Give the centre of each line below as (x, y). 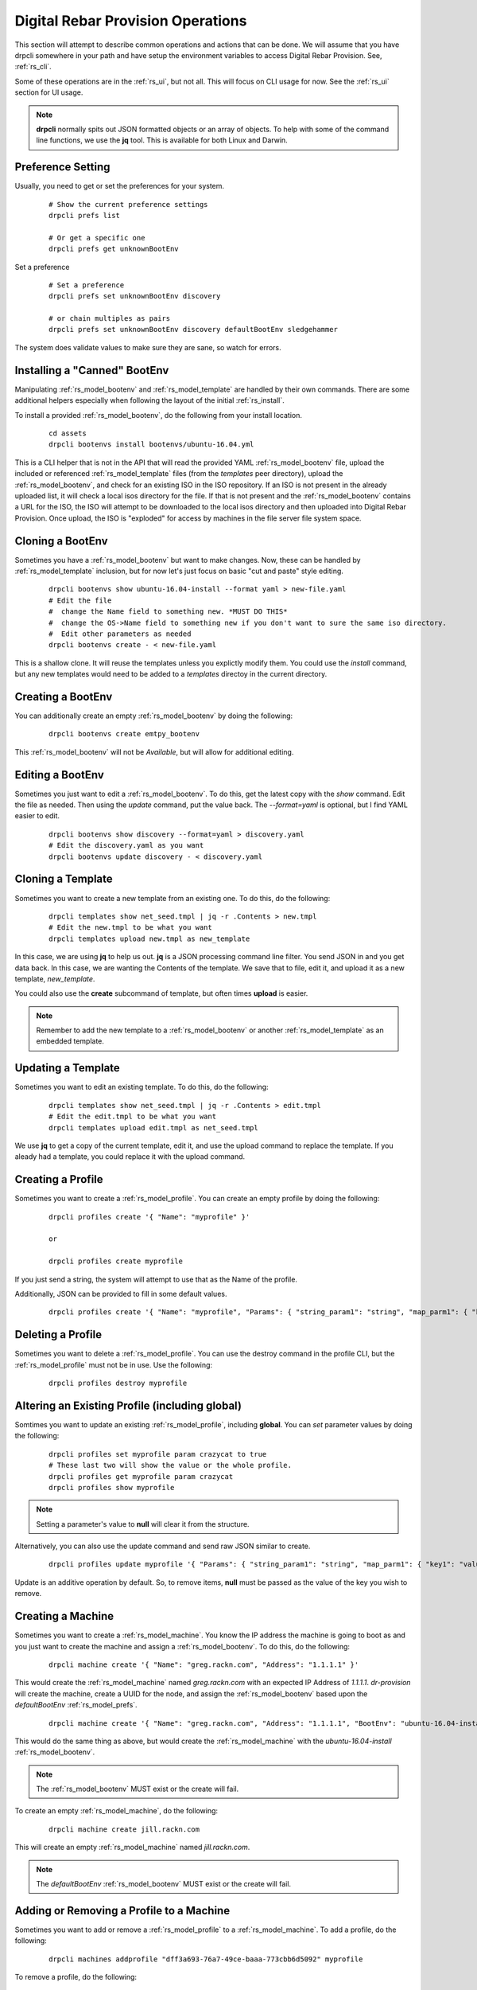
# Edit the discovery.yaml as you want (126, 845)
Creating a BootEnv (64, 696)
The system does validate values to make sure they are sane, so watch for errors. (148, 347)
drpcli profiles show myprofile (112, 1487)
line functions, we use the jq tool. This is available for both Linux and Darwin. (162, 140)
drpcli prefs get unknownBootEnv (114, 249)
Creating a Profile (59, 1179)
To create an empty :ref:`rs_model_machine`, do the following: (116, 1811)
